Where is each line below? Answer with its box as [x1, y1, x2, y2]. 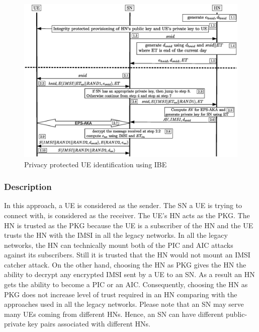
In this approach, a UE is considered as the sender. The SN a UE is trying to [4, 200, 242, 211]
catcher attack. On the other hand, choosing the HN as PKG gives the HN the [4, 259, 246, 270]
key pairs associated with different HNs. [28, 318, 150, 329]
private [4, 318, 26, 329]
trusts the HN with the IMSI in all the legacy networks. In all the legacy [4, 230, 228, 240]
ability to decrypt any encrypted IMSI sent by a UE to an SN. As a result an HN [4, 269, 255, 280]
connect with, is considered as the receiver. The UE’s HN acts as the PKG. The [4, 210, 250, 220]
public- [226, 308, 247, 319]
